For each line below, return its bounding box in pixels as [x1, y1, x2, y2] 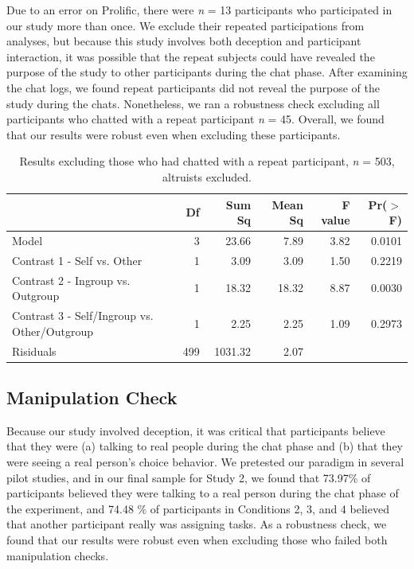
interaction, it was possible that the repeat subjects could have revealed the [6, 48, 375, 64]
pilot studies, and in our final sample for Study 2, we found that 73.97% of [6, 469, 371, 485]
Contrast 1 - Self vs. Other [12, 251, 143, 268]
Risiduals [12, 342, 57, 359]
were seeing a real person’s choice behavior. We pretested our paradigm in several [6, 454, 404, 470]
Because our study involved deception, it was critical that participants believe [6, 422, 385, 438]
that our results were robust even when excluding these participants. [6, 126, 341, 142]
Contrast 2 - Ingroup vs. [12, 271, 131, 288]
